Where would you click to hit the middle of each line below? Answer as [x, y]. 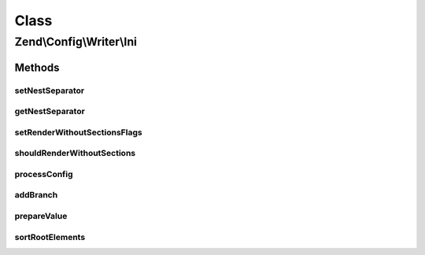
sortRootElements [50, 237]
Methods [37, 67]
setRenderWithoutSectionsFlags [78, 132]
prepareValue [41, 216]
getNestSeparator [50, 112]
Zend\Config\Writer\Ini [76, 42]
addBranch [36, 195]
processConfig [44, 174]
